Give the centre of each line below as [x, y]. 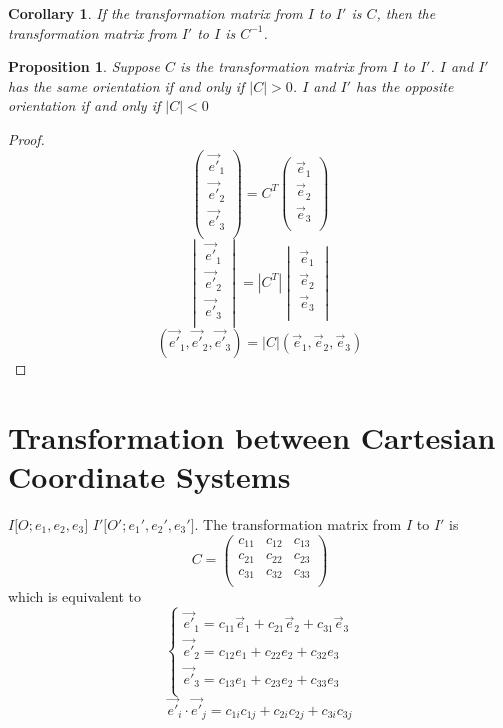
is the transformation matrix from [283, 66]
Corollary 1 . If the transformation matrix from [155, 13]
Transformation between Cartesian [252, 436]
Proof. [26, 138]
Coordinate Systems [149, 476]
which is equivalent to [75, 596]
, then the [406, 13]
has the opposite [405, 85]
